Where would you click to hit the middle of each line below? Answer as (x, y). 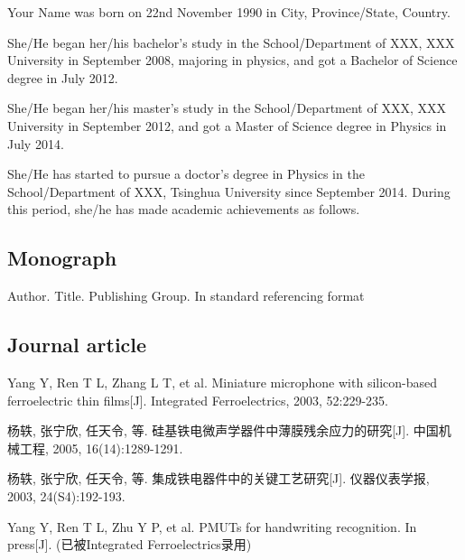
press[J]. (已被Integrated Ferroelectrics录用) (130, 544)
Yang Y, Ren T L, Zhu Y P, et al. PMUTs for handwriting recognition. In (212, 526)
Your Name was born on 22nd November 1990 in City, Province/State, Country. (229, 12)
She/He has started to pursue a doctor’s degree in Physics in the (186, 174)
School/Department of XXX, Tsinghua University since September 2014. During (229, 191)
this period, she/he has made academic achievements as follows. (184, 209)
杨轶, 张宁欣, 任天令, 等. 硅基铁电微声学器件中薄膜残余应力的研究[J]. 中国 (223, 430)
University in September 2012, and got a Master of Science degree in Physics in (227, 125)
